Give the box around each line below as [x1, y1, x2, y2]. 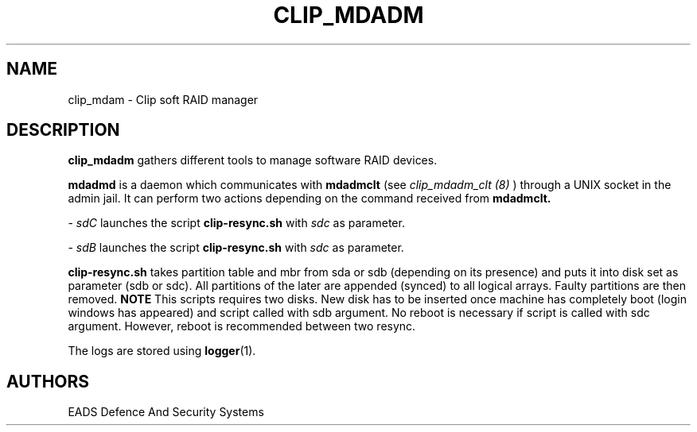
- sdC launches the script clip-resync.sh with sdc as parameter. [68, 216, 405, 230]
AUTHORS [6, 371, 90, 391]
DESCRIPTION [6, 120, 120, 141]
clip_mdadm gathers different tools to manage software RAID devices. [68, 153, 438, 168]
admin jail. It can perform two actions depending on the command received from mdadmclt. [68, 191, 551, 206]
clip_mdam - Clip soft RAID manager [68, 92, 259, 106]
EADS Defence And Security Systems [68, 405, 264, 419]
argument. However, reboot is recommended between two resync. [68, 319, 416, 334]
